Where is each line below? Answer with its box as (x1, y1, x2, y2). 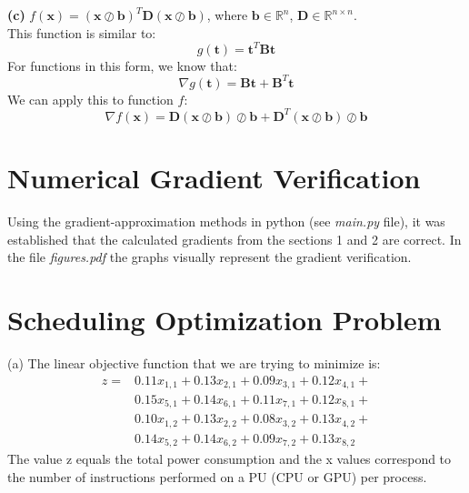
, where (206, 5, 248, 24)
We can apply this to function (7, 89, 174, 108)
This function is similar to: (7, 23, 156, 42)
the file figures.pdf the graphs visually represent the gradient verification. (7, 247, 412, 267)
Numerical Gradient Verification (7, 159, 421, 196)
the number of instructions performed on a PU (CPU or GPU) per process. (7, 468, 427, 487)
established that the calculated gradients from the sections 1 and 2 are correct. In (7, 229, 462, 248)
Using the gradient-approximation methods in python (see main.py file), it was (7, 212, 445, 230)
